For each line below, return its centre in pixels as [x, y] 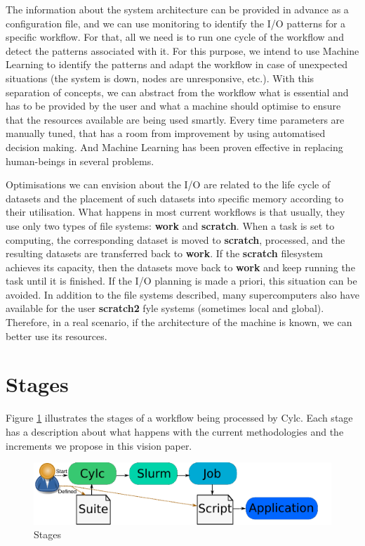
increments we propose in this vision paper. [99, 445]
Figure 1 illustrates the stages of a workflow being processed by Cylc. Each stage [179, 418]
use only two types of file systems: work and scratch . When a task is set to [170, 225]
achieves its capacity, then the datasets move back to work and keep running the [180, 267]
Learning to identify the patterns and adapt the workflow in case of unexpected [177, 64]
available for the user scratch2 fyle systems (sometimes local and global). [165, 308]
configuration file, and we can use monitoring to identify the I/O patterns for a [176, 23]
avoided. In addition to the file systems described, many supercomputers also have [182, 294]
